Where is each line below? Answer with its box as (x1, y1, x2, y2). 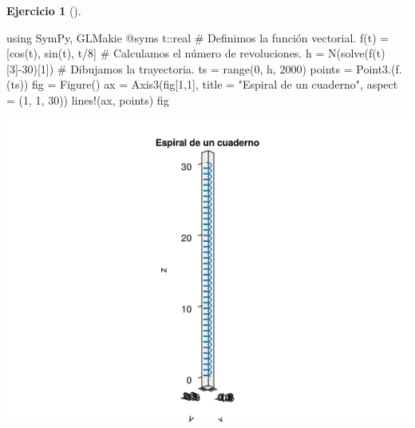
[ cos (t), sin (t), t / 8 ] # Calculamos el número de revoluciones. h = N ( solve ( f (6, 45, 373, 61)
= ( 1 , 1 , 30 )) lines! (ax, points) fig (6, 91, 169, 108)
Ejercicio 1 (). (6, 2, 81, 18)
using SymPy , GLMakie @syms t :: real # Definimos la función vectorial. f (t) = (6, 29, 389, 46)
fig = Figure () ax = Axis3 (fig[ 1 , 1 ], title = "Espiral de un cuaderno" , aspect (31, 76, 398, 93)
